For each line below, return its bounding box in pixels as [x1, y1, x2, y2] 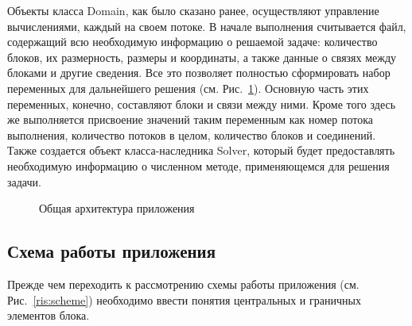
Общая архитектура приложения [39, 200, 195, 217]
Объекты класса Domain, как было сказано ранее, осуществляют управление [7, 2, 379, 18]
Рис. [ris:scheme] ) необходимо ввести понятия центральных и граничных [7, 291, 361, 308]
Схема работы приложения [7, 239, 216, 263]
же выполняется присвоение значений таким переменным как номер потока [7, 111, 373, 128]
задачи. [7, 173, 41, 190]
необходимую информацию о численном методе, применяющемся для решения [7, 157, 390, 174]
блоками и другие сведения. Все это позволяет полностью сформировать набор [7, 64, 391, 81]
